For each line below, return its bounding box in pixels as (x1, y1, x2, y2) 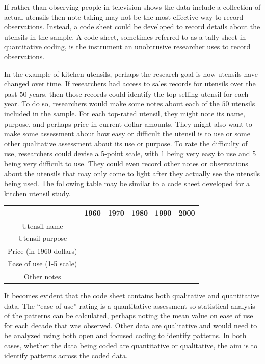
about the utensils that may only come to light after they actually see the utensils (4, 168, 260, 178)
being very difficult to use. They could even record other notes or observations (4, 158, 248, 168)
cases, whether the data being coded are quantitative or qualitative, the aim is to (4, 340, 257, 351)
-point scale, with (104, 148, 159, 159)
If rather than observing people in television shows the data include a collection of (4, 2, 261, 12)
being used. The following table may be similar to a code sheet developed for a (4, 178, 250, 189)
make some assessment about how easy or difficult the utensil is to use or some (4, 128, 250, 139)
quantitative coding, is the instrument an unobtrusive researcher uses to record (4, 41, 251, 52)
